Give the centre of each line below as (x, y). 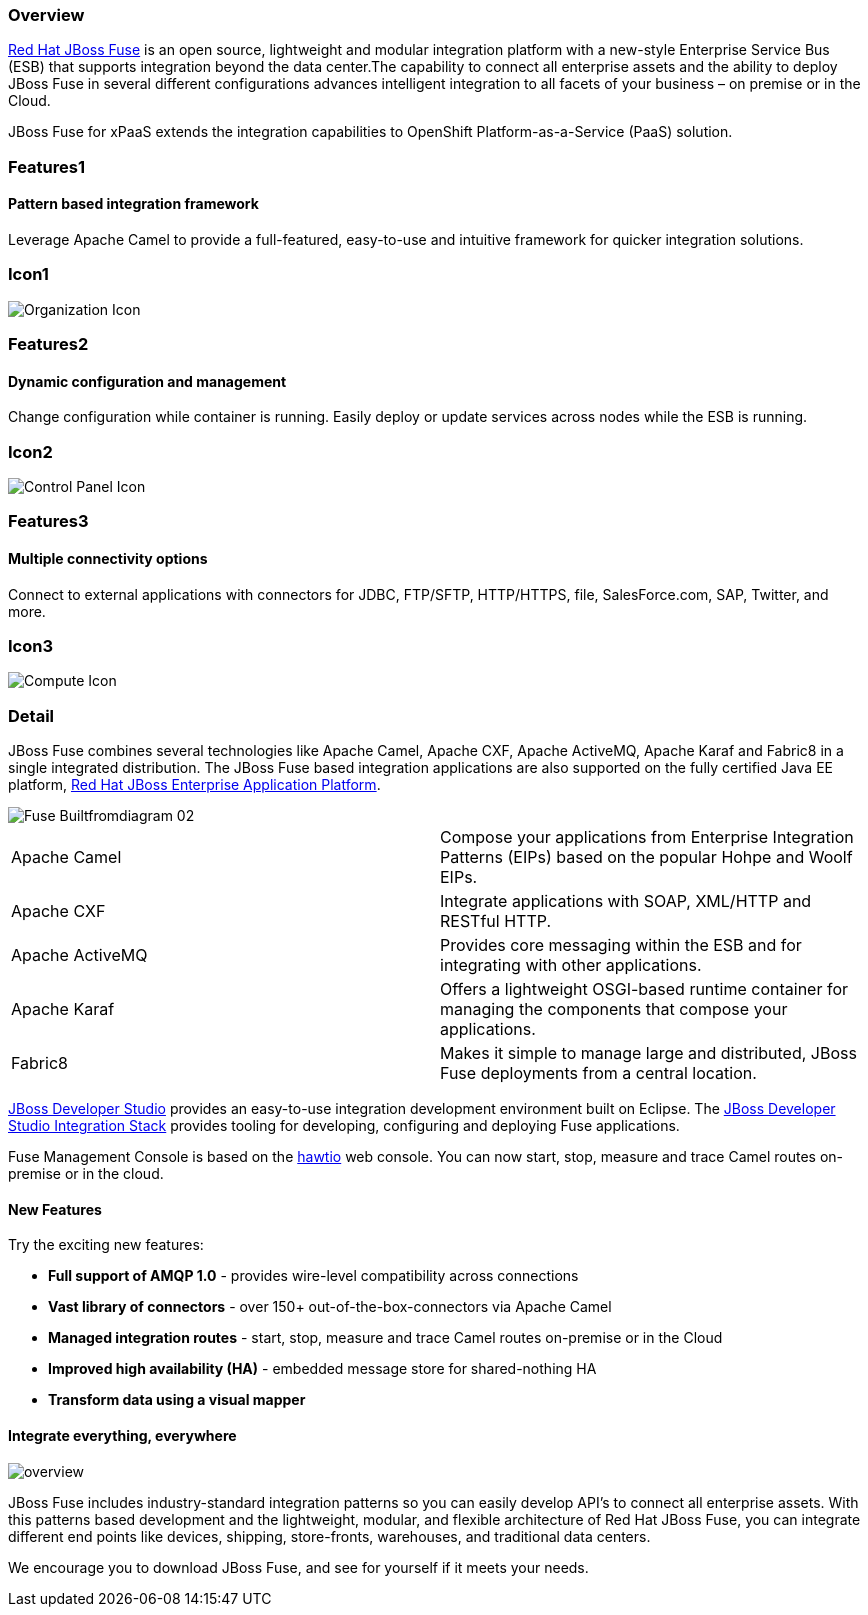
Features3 (48, 521)
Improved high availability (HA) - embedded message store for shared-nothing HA (322, 1369)
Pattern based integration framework (133, 204)
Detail (31, 715)
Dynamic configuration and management (147, 381)
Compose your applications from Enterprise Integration (647, 837)
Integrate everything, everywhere (122, 1435)
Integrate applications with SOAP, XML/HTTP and (626, 901)
